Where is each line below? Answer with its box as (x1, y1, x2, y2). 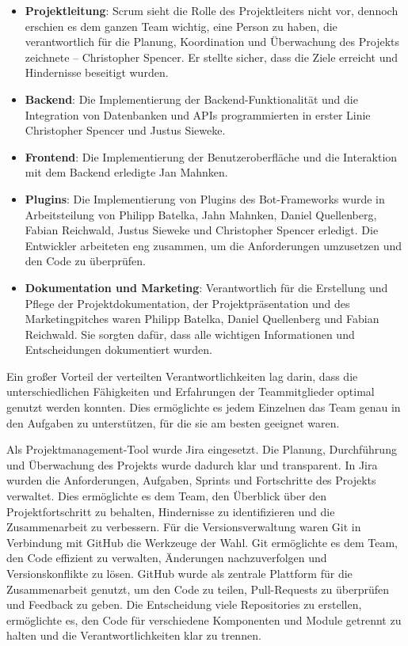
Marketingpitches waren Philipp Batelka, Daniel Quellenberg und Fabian (25, 310, 379, 327)
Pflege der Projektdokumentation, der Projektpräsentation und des (25, 294, 350, 311)
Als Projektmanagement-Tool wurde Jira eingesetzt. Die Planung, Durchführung (6, 441, 397, 458)
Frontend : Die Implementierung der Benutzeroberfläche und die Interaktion (25, 148, 398, 165)
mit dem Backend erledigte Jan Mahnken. (25, 164, 228, 180)
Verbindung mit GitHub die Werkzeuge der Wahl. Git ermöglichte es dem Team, (6, 534, 398, 550)
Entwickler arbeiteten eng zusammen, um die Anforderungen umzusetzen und (25, 237, 402, 253)
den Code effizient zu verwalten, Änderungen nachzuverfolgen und (6, 549, 327, 566)
